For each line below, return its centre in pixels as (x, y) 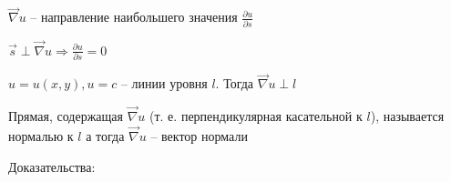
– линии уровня (164, 83)
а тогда (105, 135)
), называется (407, 116)
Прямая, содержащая (66, 116)
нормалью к (41, 135)
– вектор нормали (199, 135)
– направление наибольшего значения (134, 17)
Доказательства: (52, 166)
